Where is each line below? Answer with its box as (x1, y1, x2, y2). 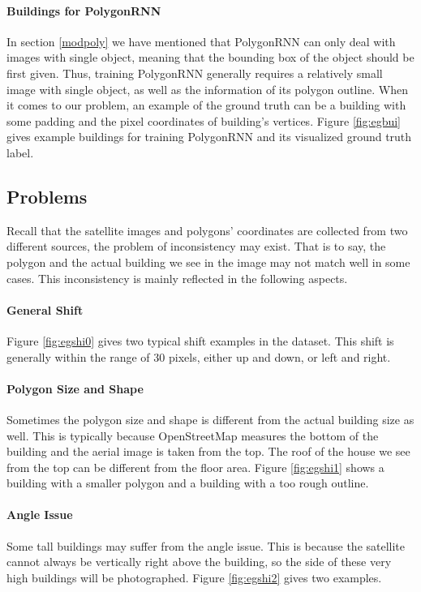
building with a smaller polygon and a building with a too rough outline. (6, 474, 369, 491)
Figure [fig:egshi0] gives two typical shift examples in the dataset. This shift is (6, 332, 394, 349)
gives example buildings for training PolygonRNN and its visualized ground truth (6, 128, 412, 145)
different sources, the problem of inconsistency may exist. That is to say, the (6, 238, 386, 255)
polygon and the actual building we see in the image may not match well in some (6, 253, 410, 270)
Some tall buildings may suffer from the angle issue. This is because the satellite (6, 537, 406, 554)
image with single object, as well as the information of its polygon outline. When (6, 80, 409, 97)
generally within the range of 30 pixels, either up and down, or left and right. (6, 348, 391, 365)
